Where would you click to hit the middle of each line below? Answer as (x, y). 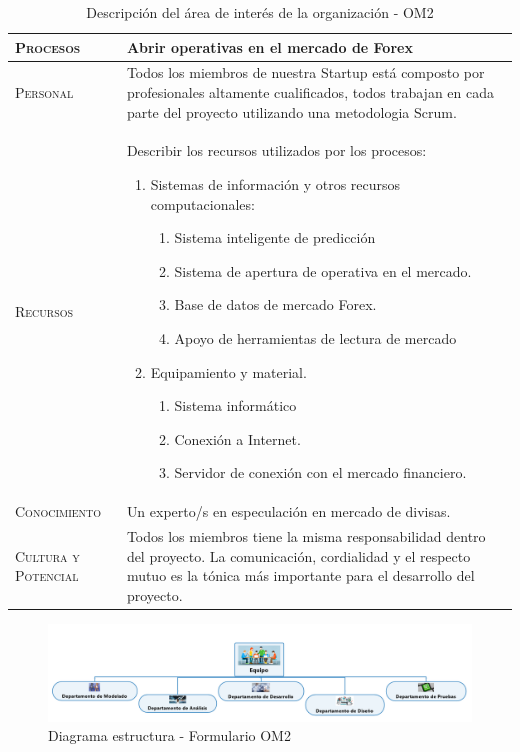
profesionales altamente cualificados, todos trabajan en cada (310, 92)
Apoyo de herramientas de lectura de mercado (315, 338)
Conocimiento (58, 511)
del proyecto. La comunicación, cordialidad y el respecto (298, 555)
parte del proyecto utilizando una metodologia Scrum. (291, 111)
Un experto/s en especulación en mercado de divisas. (288, 511)
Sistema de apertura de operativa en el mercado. (323, 270)
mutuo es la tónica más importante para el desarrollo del (300, 575)
